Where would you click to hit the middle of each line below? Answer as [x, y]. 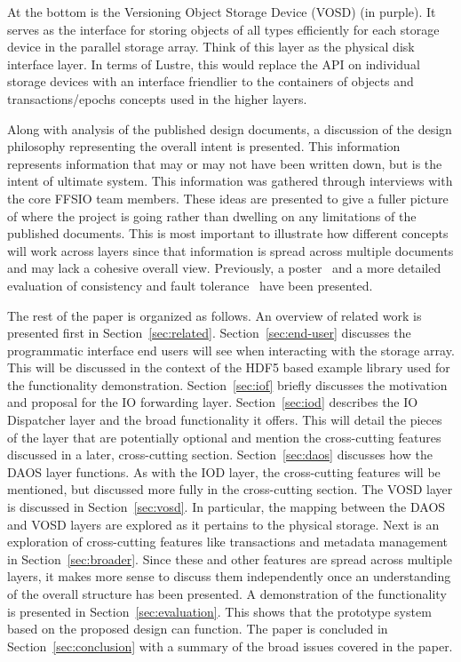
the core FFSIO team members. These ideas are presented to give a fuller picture [228, 198]
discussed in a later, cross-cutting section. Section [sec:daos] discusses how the [220, 455]
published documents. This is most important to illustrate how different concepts [228, 233]
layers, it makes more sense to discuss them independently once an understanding [229, 576]
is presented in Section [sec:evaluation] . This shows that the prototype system [219, 611]
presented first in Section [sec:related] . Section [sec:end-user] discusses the [209, 333]
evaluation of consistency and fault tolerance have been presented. [190, 285]
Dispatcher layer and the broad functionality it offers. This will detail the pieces [225, 420]
